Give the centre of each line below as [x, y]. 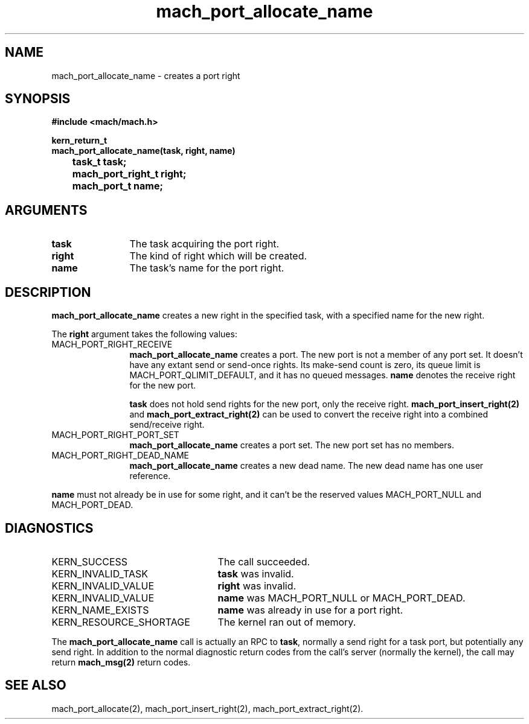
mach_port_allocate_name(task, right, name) [143, 151]
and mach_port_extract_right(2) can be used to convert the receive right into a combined [309, 414]
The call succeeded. [264, 561]
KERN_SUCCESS [90, 561]
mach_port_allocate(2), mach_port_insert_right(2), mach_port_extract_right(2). [207, 708]
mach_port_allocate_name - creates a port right [146, 75]
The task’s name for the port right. [207, 268]
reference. [150, 476]
